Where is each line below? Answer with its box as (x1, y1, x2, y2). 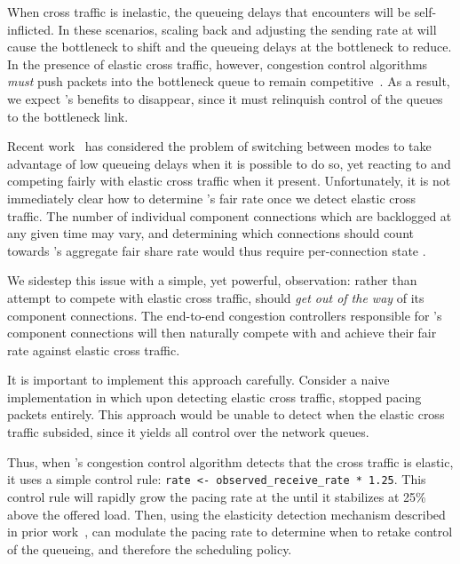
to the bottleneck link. (7, 107, 129, 125)
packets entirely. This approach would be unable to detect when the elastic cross (7, 405, 445, 424)
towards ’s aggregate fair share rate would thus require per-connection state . (7, 241, 426, 259)
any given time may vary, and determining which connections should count (7, 224, 414, 242)
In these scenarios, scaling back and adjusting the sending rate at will (58, 20, 437, 38)
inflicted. (7, 20, 54, 38)
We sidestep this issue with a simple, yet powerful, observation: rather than (7, 271, 417, 290)
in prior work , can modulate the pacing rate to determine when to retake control (7, 522, 453, 541)
